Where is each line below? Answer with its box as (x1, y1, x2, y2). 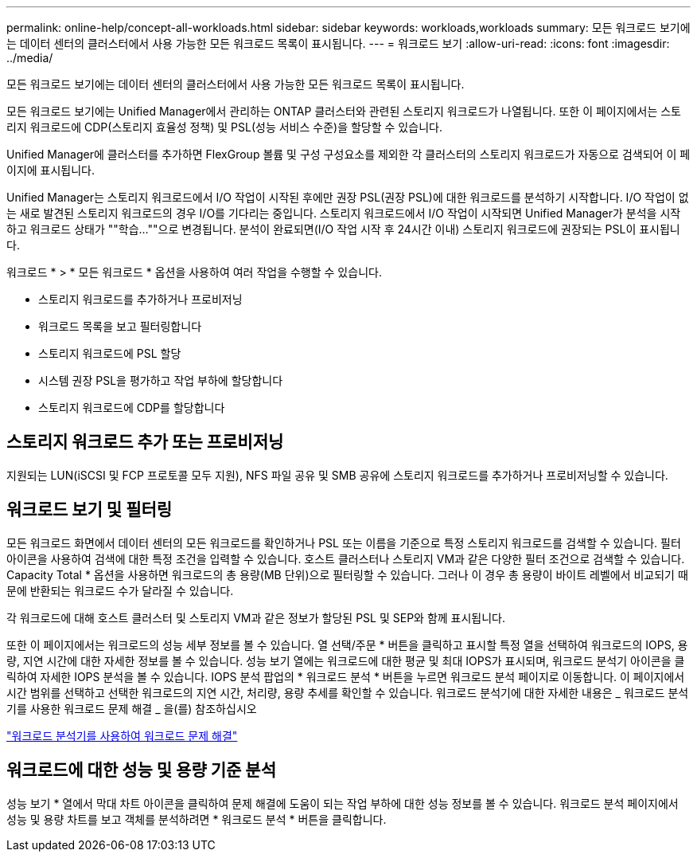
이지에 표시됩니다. (6, 163, 95, 177)
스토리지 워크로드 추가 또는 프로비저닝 (6, 432, 284, 453)
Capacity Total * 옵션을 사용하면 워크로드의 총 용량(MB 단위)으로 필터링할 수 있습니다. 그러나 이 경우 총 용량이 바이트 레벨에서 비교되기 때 (6, 567, 688, 582)
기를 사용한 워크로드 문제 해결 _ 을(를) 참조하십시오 (6, 701, 257, 715)
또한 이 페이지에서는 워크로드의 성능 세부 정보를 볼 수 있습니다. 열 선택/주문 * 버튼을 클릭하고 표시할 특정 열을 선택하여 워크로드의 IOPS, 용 (6, 637, 688, 652)
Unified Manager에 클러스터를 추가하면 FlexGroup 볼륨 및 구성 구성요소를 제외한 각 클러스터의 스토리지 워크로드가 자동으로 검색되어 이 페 (6, 147, 691, 161)
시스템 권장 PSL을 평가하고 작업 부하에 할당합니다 (38, 374, 283, 387)
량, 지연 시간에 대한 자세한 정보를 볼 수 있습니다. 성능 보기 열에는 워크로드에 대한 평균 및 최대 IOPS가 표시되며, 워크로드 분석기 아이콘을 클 (6, 653, 685, 668)
